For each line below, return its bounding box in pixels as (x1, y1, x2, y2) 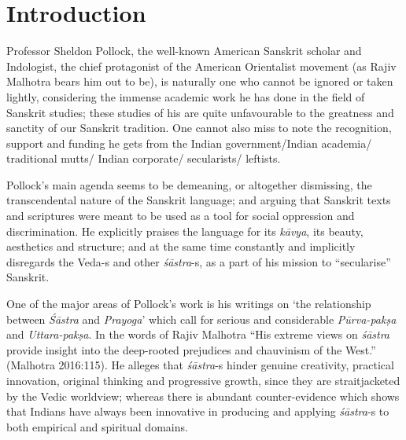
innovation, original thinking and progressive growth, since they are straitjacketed (6, 372, 400, 388)
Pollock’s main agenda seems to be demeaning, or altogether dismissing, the (6, 176, 372, 192)
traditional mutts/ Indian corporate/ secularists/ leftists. (6, 150, 281, 167)
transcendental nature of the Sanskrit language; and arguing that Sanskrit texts (6, 192, 391, 208)
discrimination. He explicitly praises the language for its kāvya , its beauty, (6, 222, 364, 239)
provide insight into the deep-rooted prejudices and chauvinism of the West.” (6, 341, 376, 357)
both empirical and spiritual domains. (6, 418, 188, 434)
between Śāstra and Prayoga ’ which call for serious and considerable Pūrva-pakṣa (6, 310, 397, 327)
